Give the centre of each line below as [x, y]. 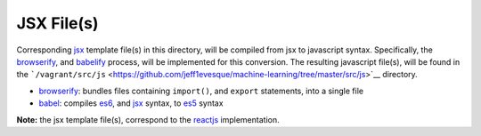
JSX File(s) [57, 23]
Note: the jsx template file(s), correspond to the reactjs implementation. [148, 119]
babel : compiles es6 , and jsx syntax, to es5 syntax [131, 103]
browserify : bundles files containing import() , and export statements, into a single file [201, 91]
